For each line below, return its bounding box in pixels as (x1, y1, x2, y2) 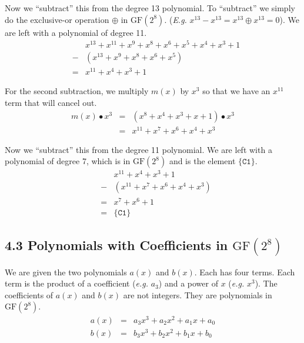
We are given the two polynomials (5, 265, 127, 278)
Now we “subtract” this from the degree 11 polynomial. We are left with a (5, 143, 272, 155)
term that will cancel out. (5, 96, 97, 109)
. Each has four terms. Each (194, 265, 295, 278)
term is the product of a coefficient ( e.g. (5, 277, 149, 289)
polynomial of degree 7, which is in (5, 155, 131, 167)
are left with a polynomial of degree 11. (5, 26, 147, 38)
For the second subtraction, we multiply (5, 85, 149, 97)
